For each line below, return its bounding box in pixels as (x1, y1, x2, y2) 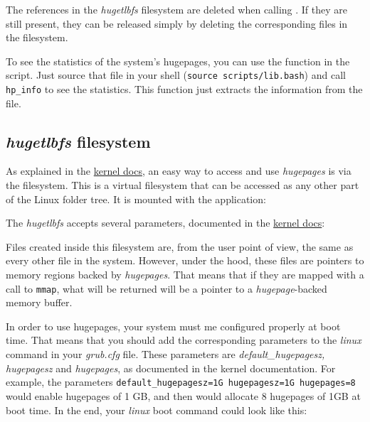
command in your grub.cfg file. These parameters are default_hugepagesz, (6, 347, 325, 362)
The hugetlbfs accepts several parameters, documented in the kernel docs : (6, 215, 325, 230)
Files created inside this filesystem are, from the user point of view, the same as (6, 239, 354, 254)
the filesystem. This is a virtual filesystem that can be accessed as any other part (6, 178, 359, 193)
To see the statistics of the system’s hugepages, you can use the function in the (6, 53, 350, 68)
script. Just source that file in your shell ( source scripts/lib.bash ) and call (6, 67, 346, 82)
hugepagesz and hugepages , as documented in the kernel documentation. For (6, 360, 336, 375)
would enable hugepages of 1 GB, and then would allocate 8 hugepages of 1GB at (6, 388, 361, 403)
